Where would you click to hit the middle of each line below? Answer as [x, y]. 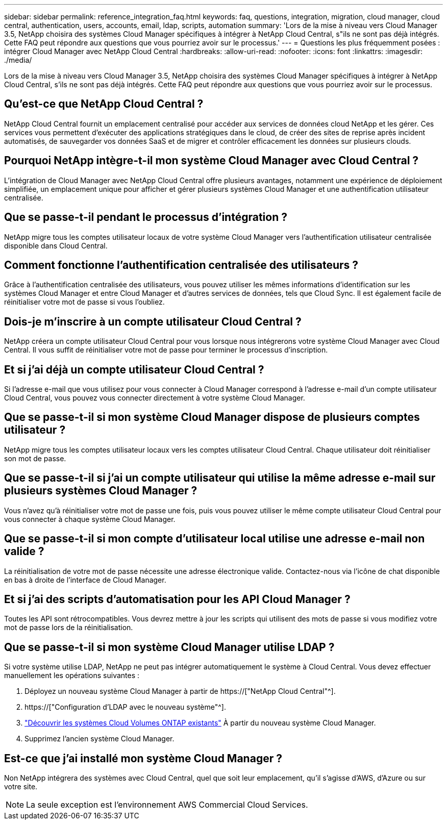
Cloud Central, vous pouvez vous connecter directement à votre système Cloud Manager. [155, 398]
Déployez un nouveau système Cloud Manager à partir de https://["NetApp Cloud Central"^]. [180, 691]
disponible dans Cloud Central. [56, 245]
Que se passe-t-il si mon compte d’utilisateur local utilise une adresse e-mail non [215, 539]
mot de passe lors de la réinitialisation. [69, 628]
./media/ [18, 60]
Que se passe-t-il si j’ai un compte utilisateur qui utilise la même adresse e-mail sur [220, 478]
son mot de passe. [35, 458]
